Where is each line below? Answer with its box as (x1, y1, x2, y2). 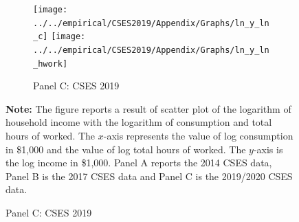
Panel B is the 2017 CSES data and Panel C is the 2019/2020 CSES (5, 168, 293, 183)
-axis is (253, 142, 283, 156)
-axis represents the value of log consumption (103, 129, 294, 143)
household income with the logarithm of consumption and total (5, 115, 272, 129)
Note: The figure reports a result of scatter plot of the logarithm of (5, 101, 291, 115)
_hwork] (33, 58, 68, 69)
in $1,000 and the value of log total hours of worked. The (5, 142, 246, 156)
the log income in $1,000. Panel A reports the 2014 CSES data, (5, 155, 272, 170)
